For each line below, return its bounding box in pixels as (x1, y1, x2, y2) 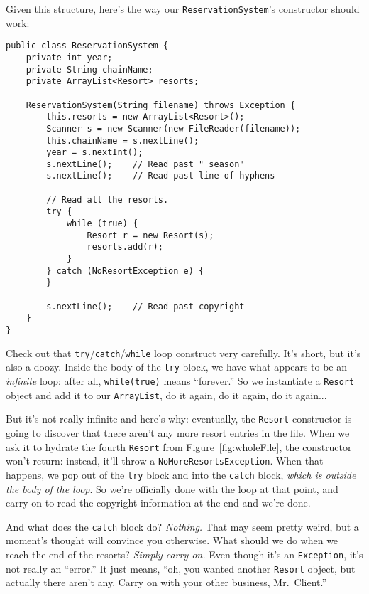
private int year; (26, 52, 113, 63)
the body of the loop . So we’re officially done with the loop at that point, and (6, 481, 338, 496)
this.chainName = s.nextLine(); (46, 135, 199, 146)
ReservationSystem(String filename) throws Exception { (26, 100, 296, 110)
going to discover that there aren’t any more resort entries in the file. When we (6, 425, 350, 440)
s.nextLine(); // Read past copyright (46, 301, 245, 312)
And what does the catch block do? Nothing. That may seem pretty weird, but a (6, 519, 359, 534)
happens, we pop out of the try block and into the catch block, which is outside (6, 467, 356, 482)
